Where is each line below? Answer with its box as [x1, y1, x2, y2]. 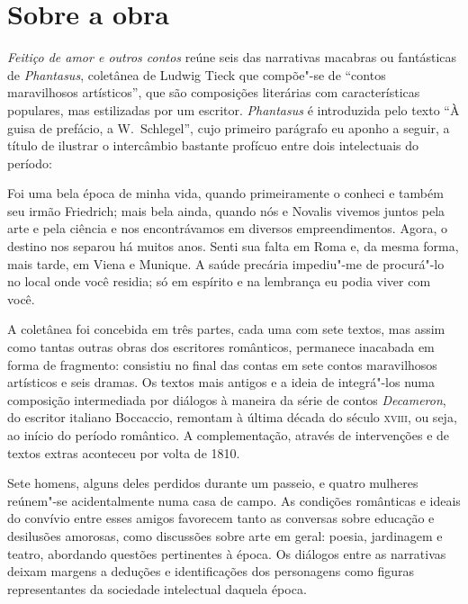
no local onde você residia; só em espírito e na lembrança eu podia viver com [7, 272, 431, 291]
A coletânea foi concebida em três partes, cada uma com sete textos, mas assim [7, 320, 445, 338]
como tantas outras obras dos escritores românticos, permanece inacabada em [7, 338, 435, 356]
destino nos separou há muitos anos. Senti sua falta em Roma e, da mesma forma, [7, 237, 459, 256]
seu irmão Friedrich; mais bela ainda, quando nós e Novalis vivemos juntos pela [7, 201, 445, 220]
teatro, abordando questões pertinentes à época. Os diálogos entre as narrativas [7, 544, 446, 563]
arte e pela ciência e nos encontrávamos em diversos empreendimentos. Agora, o [7, 219, 447, 238]
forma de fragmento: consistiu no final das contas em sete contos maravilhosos [7, 355, 437, 374]
